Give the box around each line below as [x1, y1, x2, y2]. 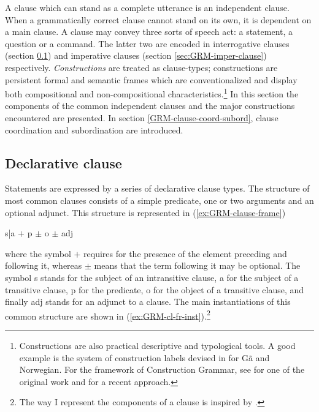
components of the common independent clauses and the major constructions [5, 99, 295, 112]
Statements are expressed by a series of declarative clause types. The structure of [5, 182, 310, 195]
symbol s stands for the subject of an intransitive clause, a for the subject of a [5, 271, 299, 283]
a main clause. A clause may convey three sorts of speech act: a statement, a [5, 25, 293, 38]
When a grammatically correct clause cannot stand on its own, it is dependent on [5, 13, 312, 26]
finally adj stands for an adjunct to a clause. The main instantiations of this [5, 295, 291, 308]
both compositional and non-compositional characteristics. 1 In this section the [5, 86, 299, 100]
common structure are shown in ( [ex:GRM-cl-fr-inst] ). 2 [5, 307, 210, 322]
